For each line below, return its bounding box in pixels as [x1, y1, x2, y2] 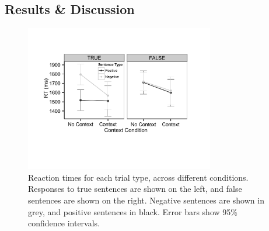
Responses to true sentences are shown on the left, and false [28, 182, 242, 195]
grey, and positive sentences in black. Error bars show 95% [28, 205, 237, 218]
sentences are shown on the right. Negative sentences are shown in [28, 194, 264, 206]
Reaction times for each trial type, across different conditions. [28, 171, 249, 183]
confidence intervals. [28, 217, 100, 229]
